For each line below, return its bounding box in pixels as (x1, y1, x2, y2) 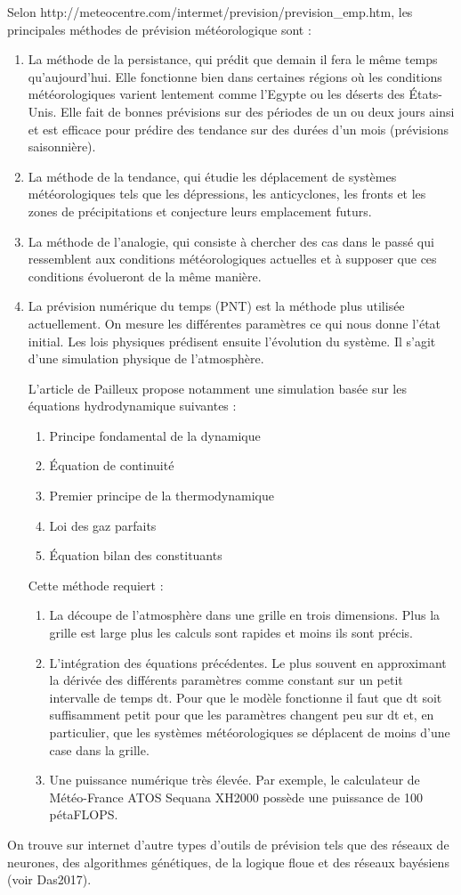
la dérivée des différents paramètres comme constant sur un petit (49, 671, 403, 689)
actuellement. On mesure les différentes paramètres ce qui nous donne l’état (28, 313, 441, 332)
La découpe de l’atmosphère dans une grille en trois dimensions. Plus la (49, 606, 441, 624)
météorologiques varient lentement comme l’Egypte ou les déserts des (28, 85, 405, 103)
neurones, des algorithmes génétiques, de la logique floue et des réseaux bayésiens (7, 852, 449, 871)
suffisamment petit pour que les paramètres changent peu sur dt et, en (49, 705, 434, 724)
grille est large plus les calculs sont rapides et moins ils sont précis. (49, 623, 414, 642)
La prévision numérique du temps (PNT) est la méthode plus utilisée (28, 297, 405, 315)
